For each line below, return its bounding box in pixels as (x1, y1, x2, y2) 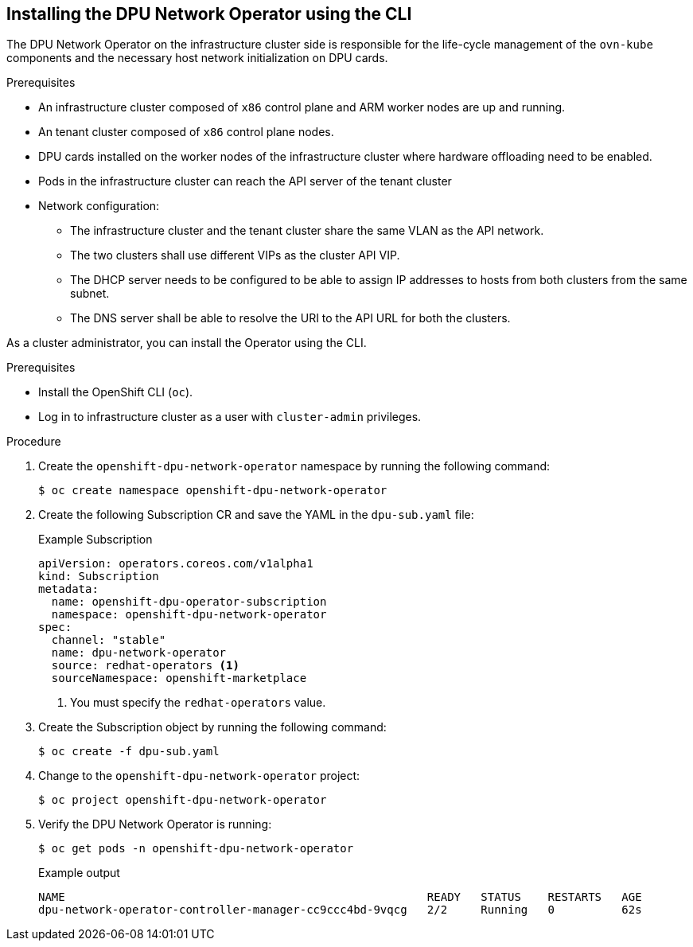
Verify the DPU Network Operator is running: (38, 817, 272, 832)
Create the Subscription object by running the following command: (38, 720, 387, 735)
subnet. (70, 286, 110, 301)
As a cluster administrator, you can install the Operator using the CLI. (6, 336, 367, 350)
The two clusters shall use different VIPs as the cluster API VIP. (70, 248, 400, 263)
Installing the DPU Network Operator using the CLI (6, 4, 412, 24)
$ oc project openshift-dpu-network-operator (38, 793, 327, 807)
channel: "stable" (51, 633, 166, 647)
